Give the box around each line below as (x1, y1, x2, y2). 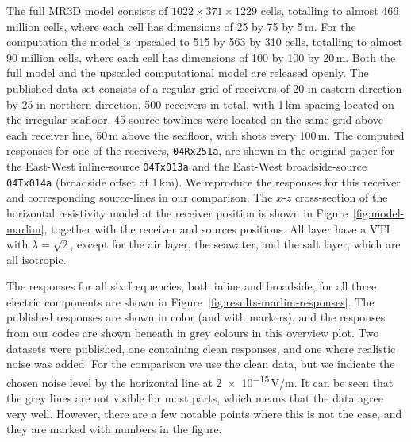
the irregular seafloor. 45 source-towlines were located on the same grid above (6, 111, 383, 128)
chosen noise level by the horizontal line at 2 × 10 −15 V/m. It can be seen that (6, 371, 394, 390)
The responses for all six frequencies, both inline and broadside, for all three (6, 278, 377, 294)
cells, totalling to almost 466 (260, 2, 399, 18)
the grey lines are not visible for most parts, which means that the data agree (6, 390, 383, 406)
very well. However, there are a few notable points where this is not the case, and (6, 405, 402, 421)
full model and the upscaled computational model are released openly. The (6, 64, 369, 81)
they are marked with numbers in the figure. (6, 421, 222, 437)
